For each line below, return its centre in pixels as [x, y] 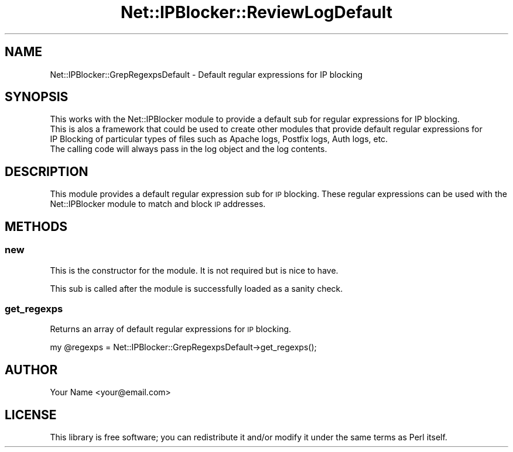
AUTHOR [31, 370]
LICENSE [31, 415]
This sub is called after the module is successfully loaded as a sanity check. [196, 288]
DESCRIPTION [47, 171]
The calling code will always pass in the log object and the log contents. [189, 149]
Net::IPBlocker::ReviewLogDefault [256, 12]
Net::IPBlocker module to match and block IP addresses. [158, 204]
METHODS [36, 226]
